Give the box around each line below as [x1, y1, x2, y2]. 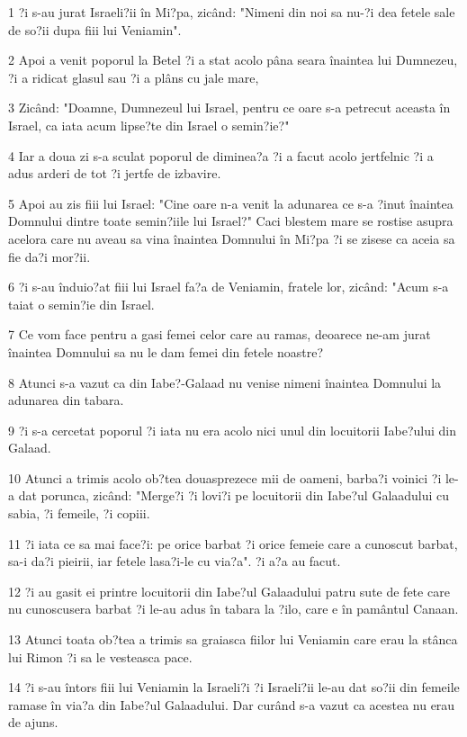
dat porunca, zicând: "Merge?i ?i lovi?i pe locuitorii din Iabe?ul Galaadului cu [18, 486, 450, 505]
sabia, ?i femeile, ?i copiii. [8, 504, 150, 523]
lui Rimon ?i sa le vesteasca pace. [8, 647, 193, 666]
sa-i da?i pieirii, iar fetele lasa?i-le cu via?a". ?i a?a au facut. [8, 552, 341, 571]
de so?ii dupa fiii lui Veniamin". [8, 20, 182, 39]
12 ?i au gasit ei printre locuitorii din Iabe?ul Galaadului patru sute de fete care [8, 581, 450, 600]
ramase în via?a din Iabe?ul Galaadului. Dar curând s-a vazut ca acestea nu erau [8, 695, 455, 714]
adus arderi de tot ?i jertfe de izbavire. [8, 164, 221, 183]
